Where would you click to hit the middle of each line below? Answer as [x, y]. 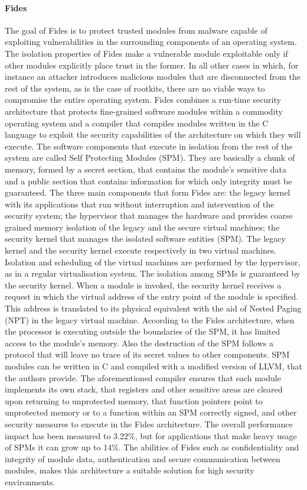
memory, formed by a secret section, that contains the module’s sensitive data [146, 169]
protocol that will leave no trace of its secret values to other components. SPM [147, 354]
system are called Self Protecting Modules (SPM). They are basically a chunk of [150, 158]
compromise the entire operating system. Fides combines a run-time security [143, 100]
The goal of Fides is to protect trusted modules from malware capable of [136, 30]
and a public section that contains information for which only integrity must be [148, 181]
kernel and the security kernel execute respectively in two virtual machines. [141, 250]
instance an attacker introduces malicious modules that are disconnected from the [153, 77]
